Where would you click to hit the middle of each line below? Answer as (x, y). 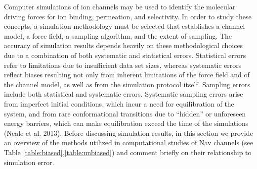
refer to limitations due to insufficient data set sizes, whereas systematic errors (123, 65)
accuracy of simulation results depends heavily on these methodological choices (124, 45)
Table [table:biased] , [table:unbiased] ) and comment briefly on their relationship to (128, 152)
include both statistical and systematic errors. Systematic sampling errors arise (124, 94)
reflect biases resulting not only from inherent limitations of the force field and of (127, 75)
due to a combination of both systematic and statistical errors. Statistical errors (125, 55)
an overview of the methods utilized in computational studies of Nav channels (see (129, 142)
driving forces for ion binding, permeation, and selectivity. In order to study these (128, 16)
